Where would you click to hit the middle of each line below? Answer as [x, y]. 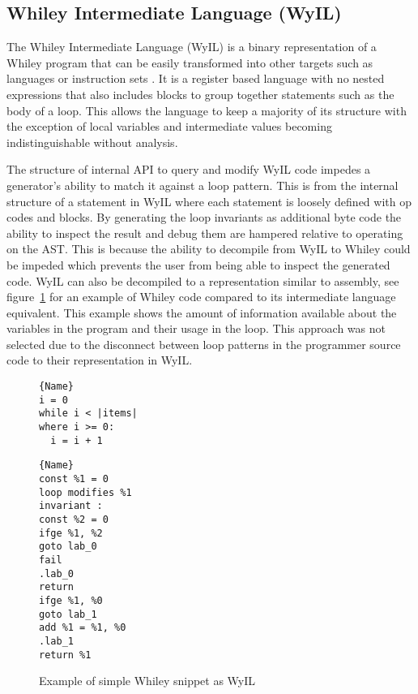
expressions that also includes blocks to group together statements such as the [200, 94]
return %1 [65, 655]
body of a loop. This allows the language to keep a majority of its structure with [207, 110]
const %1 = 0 [74, 479]
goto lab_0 [68, 547]
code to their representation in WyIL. [100, 360]
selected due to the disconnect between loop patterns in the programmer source [204, 344]
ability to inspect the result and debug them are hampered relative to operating [205, 233]
